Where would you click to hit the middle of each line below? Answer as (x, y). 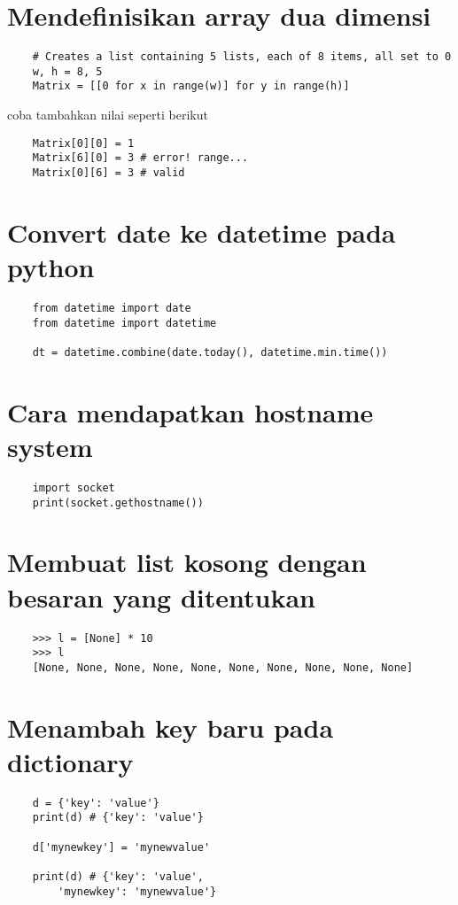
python (51, 267)
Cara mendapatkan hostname (190, 411)
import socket (74, 487)
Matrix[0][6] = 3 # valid (109, 173)
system (50, 446)
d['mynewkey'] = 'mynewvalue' (121, 847)
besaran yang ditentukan (161, 596)
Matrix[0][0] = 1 (83, 143)
